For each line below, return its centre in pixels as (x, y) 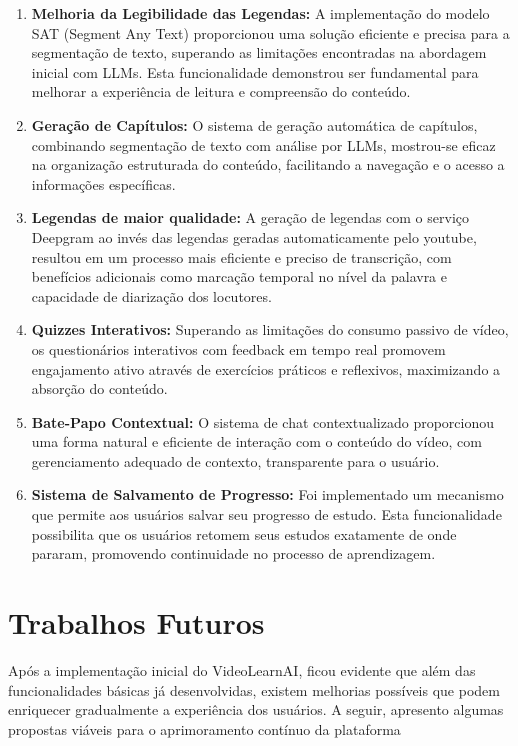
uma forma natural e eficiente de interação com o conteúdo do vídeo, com (256, 441)
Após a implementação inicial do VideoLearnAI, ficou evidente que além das (242, 669)
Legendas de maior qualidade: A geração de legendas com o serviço (250, 217)
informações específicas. (103, 183)
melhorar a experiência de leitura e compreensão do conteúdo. (221, 91)
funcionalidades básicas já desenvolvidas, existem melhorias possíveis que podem (254, 689)
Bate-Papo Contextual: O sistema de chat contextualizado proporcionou (262, 421)
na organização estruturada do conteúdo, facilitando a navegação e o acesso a (268, 164)
